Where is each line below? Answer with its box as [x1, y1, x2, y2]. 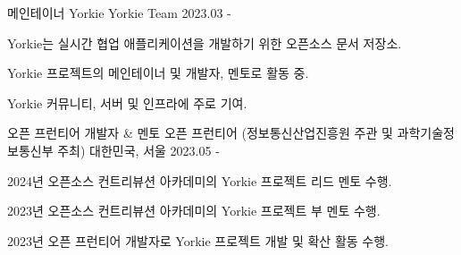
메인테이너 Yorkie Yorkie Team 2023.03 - [7, 4, 231, 21]
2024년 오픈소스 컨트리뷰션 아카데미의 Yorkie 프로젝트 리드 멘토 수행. [7, 171, 392, 190]
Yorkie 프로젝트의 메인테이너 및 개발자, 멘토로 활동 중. [7, 64, 309, 82]
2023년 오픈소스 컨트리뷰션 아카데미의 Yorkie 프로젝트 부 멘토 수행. [7, 201, 381, 220]
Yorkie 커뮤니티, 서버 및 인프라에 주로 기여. [7, 93, 247, 112]
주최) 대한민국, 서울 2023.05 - [57, 140, 220, 159]
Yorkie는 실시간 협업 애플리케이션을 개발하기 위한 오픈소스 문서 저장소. [7, 33, 402, 52]
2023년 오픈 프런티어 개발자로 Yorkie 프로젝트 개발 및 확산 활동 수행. [7, 231, 389, 250]
